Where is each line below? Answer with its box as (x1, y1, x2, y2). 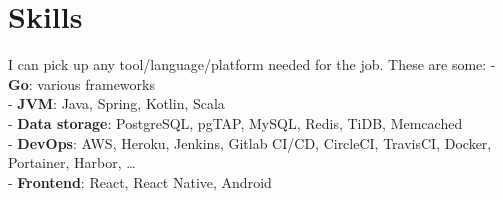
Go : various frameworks (8, 73, 155, 94)
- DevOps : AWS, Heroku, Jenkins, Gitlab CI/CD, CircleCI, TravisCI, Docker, (8, 132, 492, 153)
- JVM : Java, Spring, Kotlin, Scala (8, 93, 225, 114)
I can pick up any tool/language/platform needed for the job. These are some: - (8, 54, 496, 75)
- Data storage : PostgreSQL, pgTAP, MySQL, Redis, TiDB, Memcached (8, 112, 463, 133)
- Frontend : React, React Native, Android (8, 171, 272, 192)
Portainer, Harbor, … (8, 152, 136, 173)
